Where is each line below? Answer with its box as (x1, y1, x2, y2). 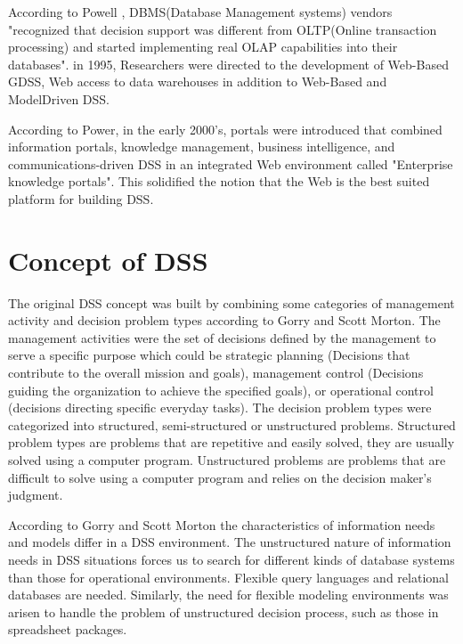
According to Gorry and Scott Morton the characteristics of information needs (8, 515, 435, 534)
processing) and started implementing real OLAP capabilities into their (8, 37, 398, 56)
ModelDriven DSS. (8, 89, 110, 108)
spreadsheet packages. (8, 620, 127, 639)
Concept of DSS (8, 241, 208, 278)
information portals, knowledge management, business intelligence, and (8, 137, 395, 156)
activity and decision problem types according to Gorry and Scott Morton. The (8, 311, 441, 330)
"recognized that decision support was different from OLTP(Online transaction (8, 20, 437, 38)
